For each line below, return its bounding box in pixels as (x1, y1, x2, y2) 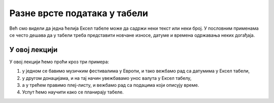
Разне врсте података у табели (9, 8, 148, 19)
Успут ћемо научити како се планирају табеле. (22, 89, 124, 95)
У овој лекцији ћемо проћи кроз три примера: (9, 59, 109, 65)
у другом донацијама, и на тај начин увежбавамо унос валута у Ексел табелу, (22, 75, 192, 81)
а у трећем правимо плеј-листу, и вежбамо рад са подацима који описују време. (22, 82, 199, 88)
